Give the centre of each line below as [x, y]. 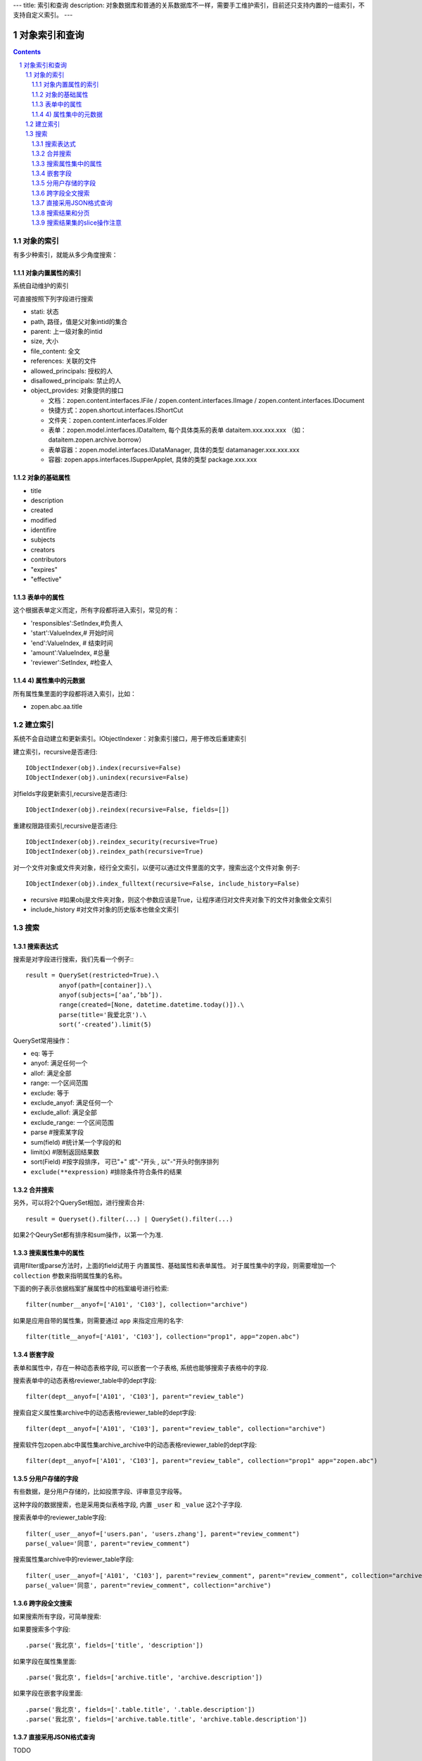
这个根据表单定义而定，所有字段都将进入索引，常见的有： [96, 610]
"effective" [46, 579]
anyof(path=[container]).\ [105, 985]
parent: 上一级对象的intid [66, 332]
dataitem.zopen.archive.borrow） [97, 440]
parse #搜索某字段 [57, 1132]
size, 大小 [45, 341]
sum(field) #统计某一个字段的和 [76, 1142]
